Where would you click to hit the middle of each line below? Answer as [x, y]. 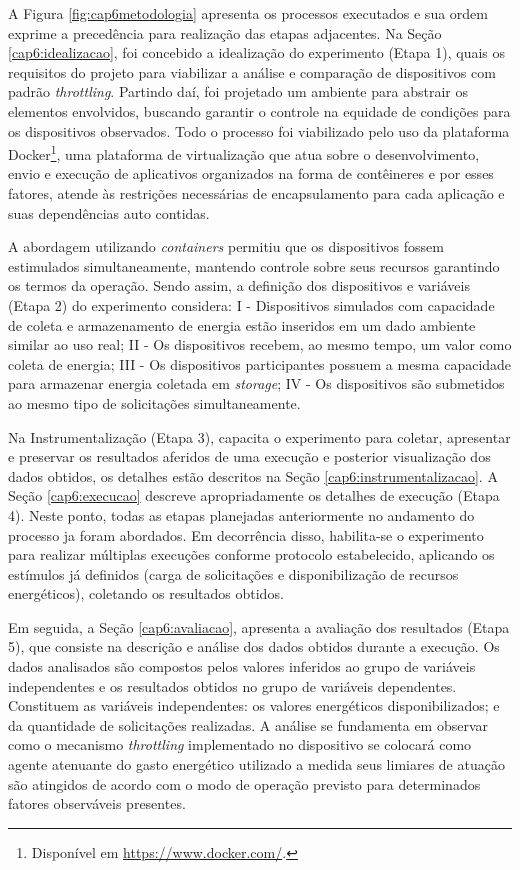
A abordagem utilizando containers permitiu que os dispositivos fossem [226, 246]
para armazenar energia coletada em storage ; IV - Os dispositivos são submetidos [256, 383]
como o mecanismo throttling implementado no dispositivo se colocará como [240, 744]
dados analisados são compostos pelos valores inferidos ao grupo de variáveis [242, 666]
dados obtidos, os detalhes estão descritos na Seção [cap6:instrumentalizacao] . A [253, 475]
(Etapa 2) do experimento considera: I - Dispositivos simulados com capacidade [251, 304]
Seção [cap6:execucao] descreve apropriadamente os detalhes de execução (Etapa [254, 495]
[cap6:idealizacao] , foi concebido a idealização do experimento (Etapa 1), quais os [257, 52]
